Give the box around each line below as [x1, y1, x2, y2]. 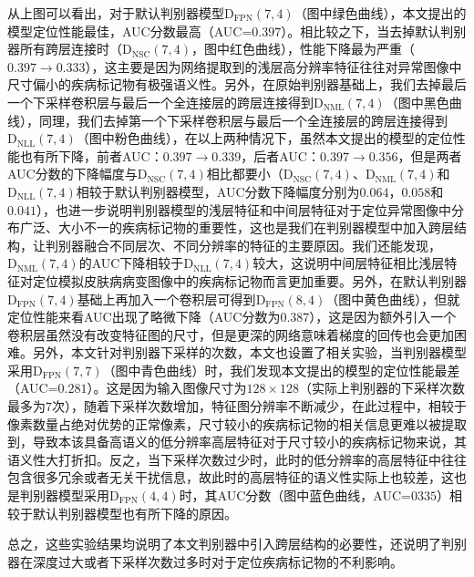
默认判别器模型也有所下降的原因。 [32, 503, 237, 522]
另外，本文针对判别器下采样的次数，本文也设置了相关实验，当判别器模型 [32, 343, 467, 362]
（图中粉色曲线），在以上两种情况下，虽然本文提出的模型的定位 [76, 129, 453, 148]
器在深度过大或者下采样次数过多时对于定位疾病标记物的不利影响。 [7, 551, 403, 571]
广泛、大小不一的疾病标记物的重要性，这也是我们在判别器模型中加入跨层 [19, 218, 454, 237]
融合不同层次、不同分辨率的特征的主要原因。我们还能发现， [83, 235, 441, 254]
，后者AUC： [241, 146, 320, 165]
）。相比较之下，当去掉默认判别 [281, 21, 467, 40]
